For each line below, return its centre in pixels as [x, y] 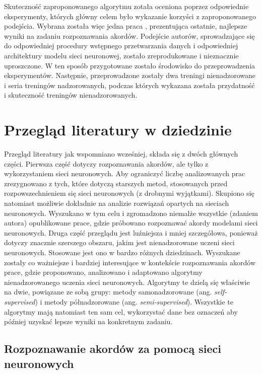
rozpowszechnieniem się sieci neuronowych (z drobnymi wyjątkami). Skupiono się [129, 193]
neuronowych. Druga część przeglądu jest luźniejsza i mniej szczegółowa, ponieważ [131, 232]
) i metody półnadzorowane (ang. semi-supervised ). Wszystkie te [134, 301]
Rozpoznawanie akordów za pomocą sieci [113, 349]
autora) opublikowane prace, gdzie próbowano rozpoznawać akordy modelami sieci [131, 223]
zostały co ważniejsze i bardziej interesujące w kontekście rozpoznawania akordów [130, 262]
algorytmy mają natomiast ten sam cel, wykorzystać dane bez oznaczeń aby [121, 311]
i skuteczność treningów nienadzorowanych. [71, 95]
